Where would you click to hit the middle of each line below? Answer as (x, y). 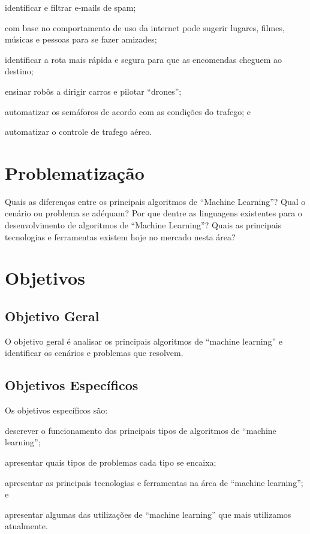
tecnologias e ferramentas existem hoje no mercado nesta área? (120, 236)
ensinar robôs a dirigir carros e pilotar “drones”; (93, 91)
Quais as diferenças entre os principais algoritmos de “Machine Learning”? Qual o (155, 201)
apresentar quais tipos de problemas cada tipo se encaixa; (111, 462)
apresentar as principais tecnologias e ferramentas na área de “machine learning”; (154, 482)
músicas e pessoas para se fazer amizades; (81, 39)
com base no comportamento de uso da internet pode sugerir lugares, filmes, (145, 27)
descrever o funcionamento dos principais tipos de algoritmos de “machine (141, 430)
